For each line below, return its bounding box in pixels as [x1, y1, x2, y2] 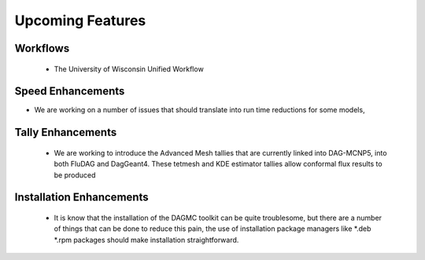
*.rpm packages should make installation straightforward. [54, 235, 239, 244]
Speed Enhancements [14, 85, 125, 98]
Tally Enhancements [14, 126, 117, 139]
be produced [54, 170, 96, 180]
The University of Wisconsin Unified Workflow [54, 64, 204, 74]
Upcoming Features [14, 12, 146, 29]
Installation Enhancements [14, 191, 149, 204]
